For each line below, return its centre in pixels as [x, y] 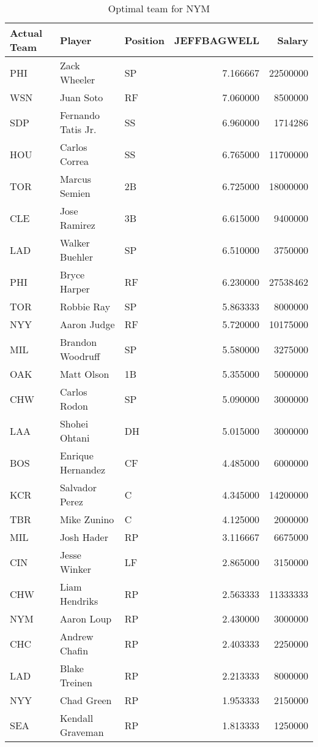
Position [144, 40]
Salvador [78, 487]
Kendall [76, 718]
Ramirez [77, 225]
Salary [293, 40]
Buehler [76, 257]
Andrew [76, 636]
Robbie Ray [85, 306]
